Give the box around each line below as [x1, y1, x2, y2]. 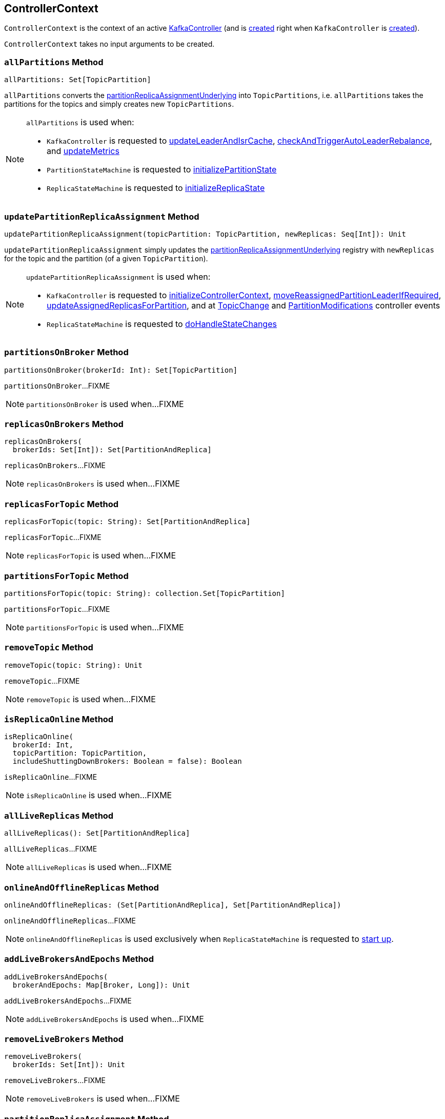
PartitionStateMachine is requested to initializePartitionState [47, 164, 277, 175]
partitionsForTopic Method [4, 570, 129, 581]
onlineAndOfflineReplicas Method [4, 882, 159, 893]
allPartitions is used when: [26, 117, 134, 128]
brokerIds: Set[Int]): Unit [12, 1060, 126, 1069]
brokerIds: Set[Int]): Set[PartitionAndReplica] [12, 446, 212, 454]
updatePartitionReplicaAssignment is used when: [26, 271, 211, 282]
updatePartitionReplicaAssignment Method [4, 211, 199, 222]
